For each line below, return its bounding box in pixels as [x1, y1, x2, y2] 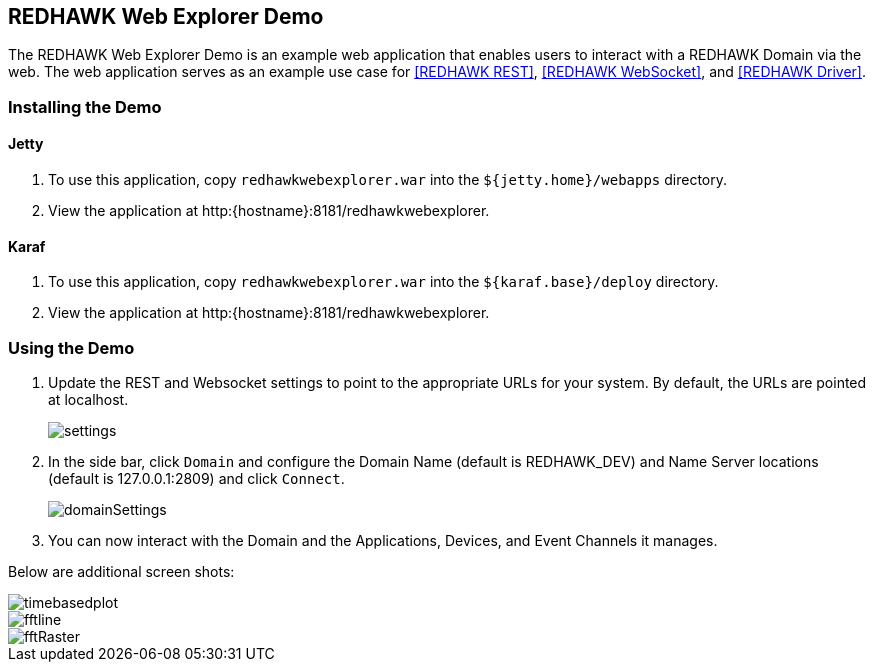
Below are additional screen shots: [8, 562, 235, 580]
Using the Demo [8, 337, 135, 358]
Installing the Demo [8, 96, 162, 117]
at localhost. [48, 390, 129, 408]
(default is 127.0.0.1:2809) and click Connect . [48, 469, 345, 487]
